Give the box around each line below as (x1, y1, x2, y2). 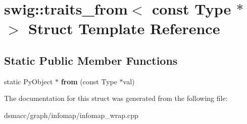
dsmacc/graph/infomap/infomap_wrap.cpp (4, 109, 138, 120)
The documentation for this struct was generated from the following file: (4, 93, 228, 103)
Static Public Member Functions (4, 52, 178, 68)
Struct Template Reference (28, 18, 220, 39)
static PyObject (4, 76, 53, 86)
